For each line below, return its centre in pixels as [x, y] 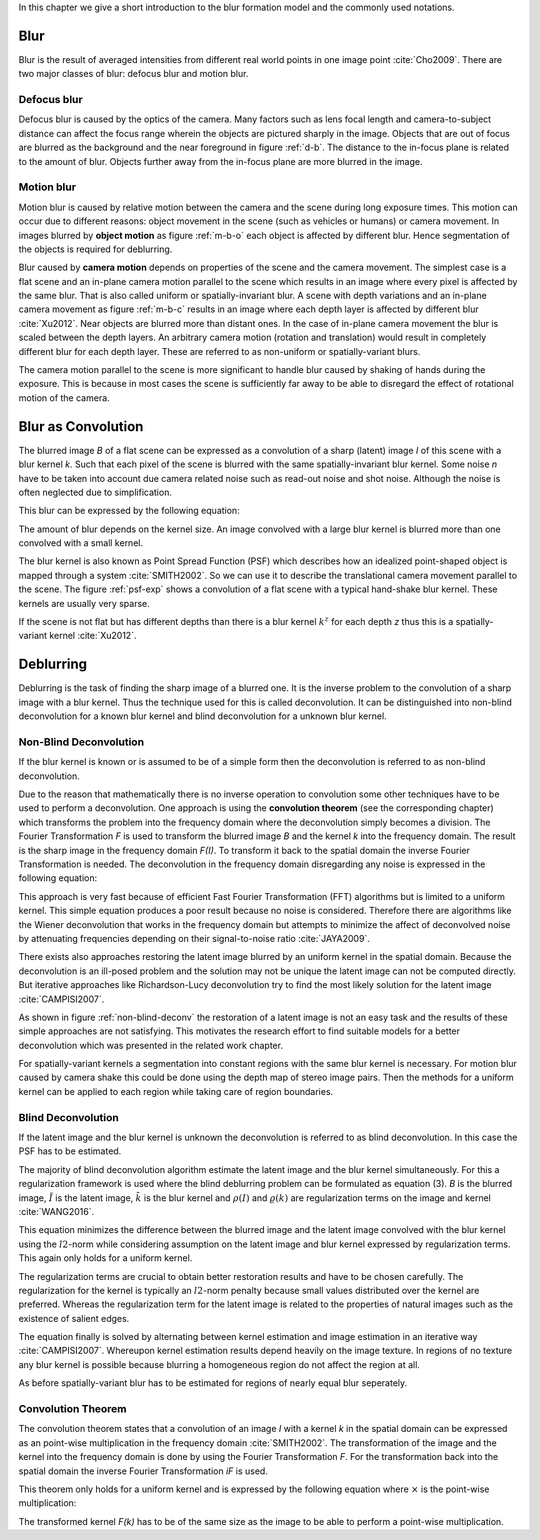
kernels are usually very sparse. [84, 603]
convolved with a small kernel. [81, 543]
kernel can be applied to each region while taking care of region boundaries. [176, 1091]
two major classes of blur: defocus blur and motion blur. [133, 74]
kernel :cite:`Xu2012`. [93, 636]
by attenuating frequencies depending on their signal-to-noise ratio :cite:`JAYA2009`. [194, 938]
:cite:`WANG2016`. [56, 1211]
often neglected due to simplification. [95, 492]
